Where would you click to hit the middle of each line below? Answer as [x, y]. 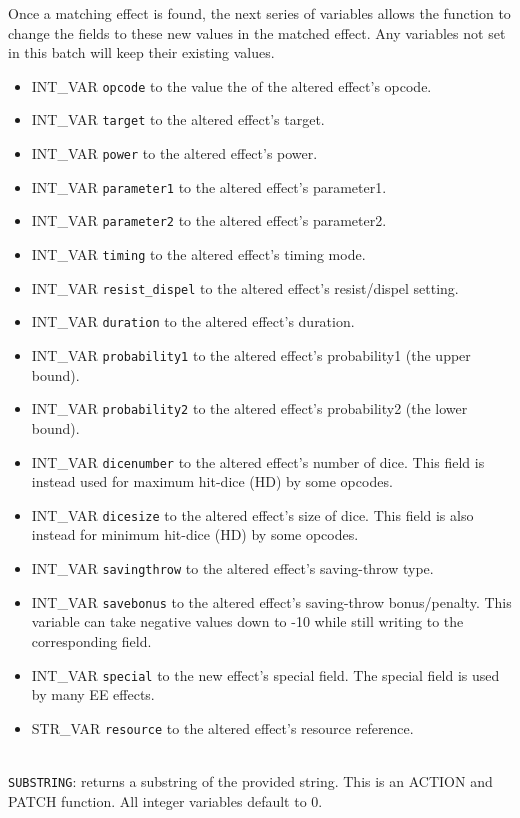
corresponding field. [91, 640]
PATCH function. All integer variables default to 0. [165, 800]
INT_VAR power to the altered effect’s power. [174, 153]
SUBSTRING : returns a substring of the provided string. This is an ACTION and [250, 781]
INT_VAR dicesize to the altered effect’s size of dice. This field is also [252, 514]
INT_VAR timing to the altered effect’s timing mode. [198, 254]
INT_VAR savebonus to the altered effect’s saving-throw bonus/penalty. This [271, 601]
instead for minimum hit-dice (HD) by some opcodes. [195, 534]
